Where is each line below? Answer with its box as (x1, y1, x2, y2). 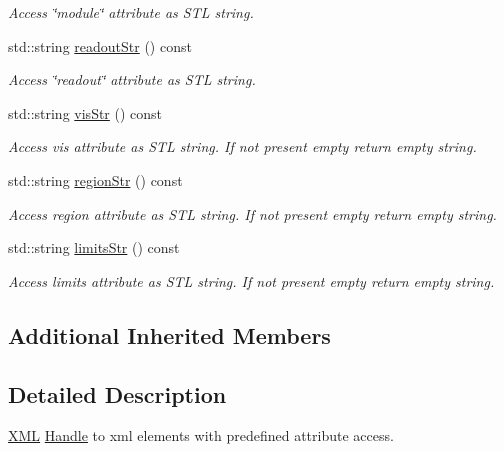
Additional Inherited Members (8, 319, 331, 350)
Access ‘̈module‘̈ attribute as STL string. (8, 2, 254, 22)
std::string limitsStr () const (8, 237, 180, 258)
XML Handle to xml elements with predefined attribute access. (8, 425, 394, 446)
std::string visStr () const (8, 102, 163, 123)
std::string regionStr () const (8, 169, 183, 190)
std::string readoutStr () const (8, 35, 192, 56)
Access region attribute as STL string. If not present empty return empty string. (8, 203, 497, 224)
